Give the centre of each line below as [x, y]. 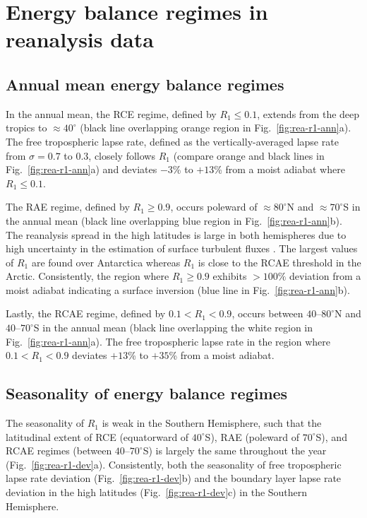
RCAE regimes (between [59, 451]
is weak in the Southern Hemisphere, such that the [212, 423]
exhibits [230, 276]
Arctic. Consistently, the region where [88, 276]
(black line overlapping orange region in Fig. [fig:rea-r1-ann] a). [216, 128]
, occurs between [267, 313]
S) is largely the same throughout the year [235, 451]
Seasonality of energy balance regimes [147, 393]
